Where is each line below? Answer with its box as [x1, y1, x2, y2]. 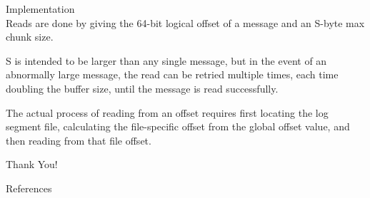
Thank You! [6, 157, 58, 172]
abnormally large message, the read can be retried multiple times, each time [6, 67, 339, 82]
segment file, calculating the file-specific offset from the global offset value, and [6, 119, 350, 134]
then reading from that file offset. [6, 132, 151, 147]
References [6, 180, 52, 195]
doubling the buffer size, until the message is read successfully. [6, 80, 279, 95]
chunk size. [6, 29, 54, 44]
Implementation [6, 1, 75, 16]
